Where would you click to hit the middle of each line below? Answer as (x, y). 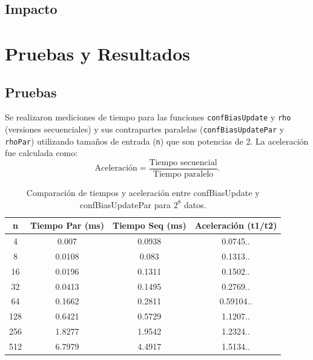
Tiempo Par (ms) (67, 225)
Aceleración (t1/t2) (236, 225)
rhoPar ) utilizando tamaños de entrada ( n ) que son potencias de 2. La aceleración (157, 141)
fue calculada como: (41, 153)
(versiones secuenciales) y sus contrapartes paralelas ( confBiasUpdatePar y (145, 129)
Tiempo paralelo (183, 174)
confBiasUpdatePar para (125, 204)
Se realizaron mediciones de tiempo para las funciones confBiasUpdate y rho (148, 117)
